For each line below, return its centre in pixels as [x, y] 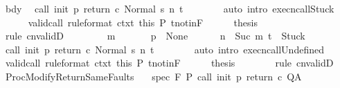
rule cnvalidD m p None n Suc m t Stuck [155, 36]
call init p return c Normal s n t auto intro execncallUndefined [164, 49]
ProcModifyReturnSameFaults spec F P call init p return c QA [153, 76]
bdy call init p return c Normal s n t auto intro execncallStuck [170, 8]
